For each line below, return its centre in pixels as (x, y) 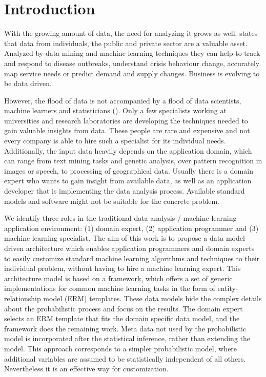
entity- (228, 288)
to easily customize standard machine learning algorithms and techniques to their (132, 258)
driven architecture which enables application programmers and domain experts (129, 248)
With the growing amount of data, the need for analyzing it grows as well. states (131, 33)
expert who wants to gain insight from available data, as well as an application (128, 181)
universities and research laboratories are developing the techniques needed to (126, 120)
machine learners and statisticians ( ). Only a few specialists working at (115, 110)
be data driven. (28, 83)
